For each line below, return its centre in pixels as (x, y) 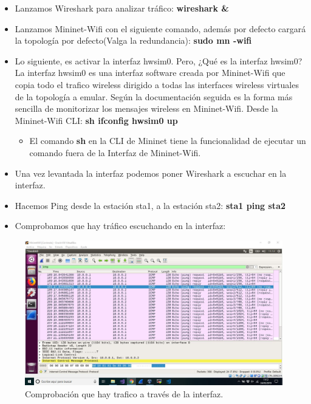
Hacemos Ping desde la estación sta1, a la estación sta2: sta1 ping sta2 (150, 205)
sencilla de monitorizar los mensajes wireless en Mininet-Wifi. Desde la (146, 108)
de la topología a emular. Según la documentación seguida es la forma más (154, 96)
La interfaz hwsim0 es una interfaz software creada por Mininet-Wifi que (150, 73)
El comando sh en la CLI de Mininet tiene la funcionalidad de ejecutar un (168, 141)
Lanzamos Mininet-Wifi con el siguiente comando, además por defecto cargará (160, 28)
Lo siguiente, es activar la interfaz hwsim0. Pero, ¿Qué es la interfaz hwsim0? (159, 60)
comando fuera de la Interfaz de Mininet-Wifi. (115, 152)
